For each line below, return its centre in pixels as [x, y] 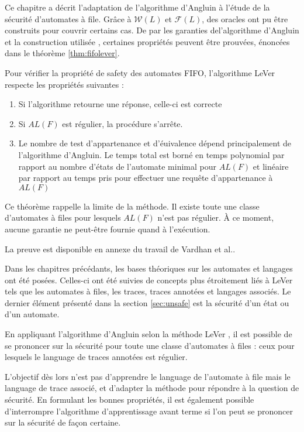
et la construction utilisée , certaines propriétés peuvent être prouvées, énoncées [147, 41]
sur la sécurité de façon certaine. [63, 422]
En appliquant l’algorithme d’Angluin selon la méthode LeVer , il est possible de [148, 334]
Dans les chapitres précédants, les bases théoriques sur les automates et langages [149, 268]
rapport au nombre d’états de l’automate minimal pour [118, 166]
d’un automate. [32, 314]
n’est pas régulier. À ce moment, [216, 217]
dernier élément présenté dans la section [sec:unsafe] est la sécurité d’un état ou [147, 302]
